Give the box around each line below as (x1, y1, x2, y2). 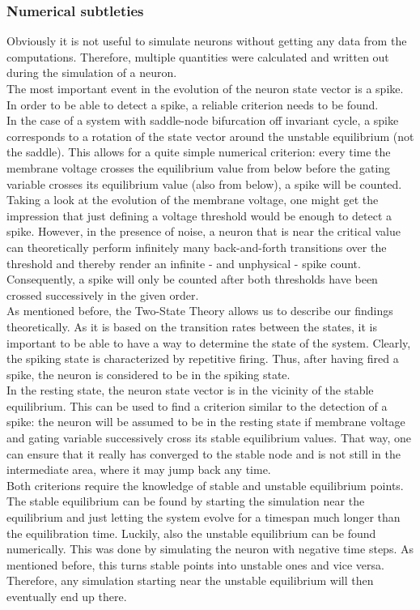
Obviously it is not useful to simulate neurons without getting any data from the (6, 32, 407, 49)
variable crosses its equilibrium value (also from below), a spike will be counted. (6, 175, 402, 192)
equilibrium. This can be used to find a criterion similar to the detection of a (6, 397, 388, 414)
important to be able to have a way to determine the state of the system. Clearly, (6, 334, 411, 351)
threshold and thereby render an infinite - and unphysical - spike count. (6, 254, 361, 271)
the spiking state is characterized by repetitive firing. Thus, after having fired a (6, 350, 399, 367)
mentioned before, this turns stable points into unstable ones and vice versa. (6, 556, 384, 573)
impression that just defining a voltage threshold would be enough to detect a (6, 207, 392, 224)
